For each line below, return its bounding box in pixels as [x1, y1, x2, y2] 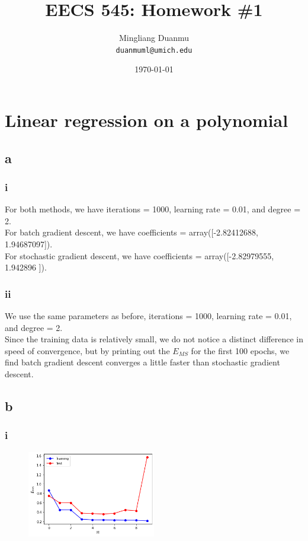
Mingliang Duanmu [118, 31, 190, 44]
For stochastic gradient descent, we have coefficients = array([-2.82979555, [5, 249, 274, 262]
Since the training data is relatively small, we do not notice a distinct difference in [5, 333, 303, 345]
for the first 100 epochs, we [191, 344, 290, 357]
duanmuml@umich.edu [115, 46, 192, 55]
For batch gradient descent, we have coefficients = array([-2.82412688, [5, 226, 258, 238]
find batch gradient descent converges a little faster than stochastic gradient [5, 356, 280, 368]
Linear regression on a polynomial [5, 107, 288, 132]
